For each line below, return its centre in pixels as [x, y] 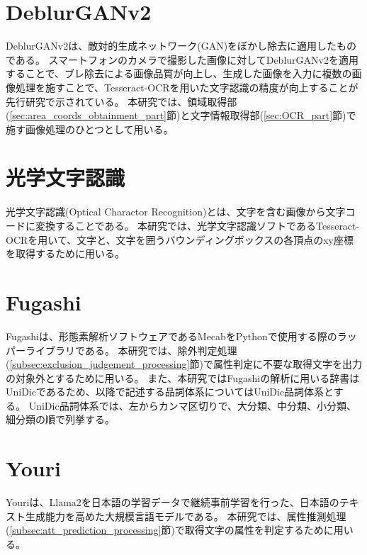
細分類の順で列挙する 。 [60, 419]
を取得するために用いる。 [65, 253]
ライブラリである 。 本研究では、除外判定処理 [131, 350]
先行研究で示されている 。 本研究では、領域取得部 [122, 101]
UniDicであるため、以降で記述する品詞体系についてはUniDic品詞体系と [170, 392]
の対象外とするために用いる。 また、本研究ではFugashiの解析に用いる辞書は [183, 377]
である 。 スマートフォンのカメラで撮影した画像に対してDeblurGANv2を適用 [182, 59]
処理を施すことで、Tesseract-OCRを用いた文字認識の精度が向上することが [187, 87]
